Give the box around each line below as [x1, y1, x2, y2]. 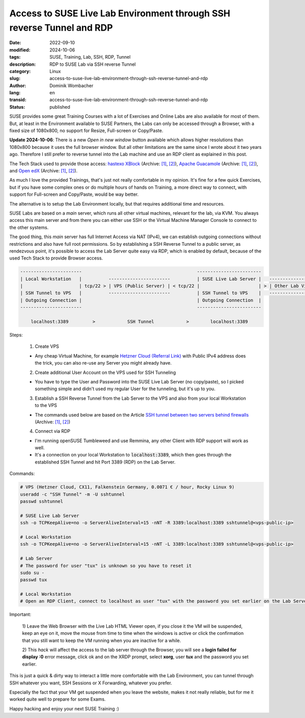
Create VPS [35, 343, 59, 349]
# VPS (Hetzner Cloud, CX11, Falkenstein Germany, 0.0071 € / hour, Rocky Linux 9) [20, 484, 235, 490]
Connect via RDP [35, 428, 71, 434]
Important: [9, 611, 32, 618]
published [49, 104, 71, 110]
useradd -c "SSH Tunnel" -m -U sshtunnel [20, 491, 125, 497]
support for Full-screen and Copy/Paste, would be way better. [9, 191, 139, 197]
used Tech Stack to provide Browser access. [9, 255, 103, 261]
